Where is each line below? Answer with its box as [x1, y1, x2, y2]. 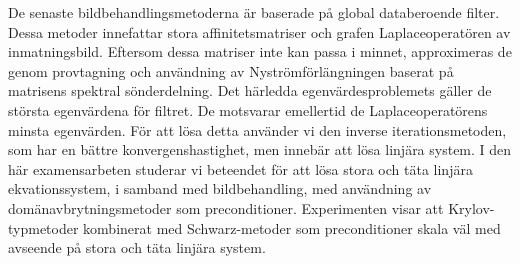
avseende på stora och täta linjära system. [8, 237, 266, 258]
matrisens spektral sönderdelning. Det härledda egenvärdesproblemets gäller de [8, 80, 492, 101]
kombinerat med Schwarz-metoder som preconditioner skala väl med [83, 217, 501, 238]
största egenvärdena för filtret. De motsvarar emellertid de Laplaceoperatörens [8, 99, 488, 120]
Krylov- [448, 197, 495, 218]
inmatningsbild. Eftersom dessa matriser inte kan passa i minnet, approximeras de [8, 41, 512, 62]
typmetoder [8, 217, 79, 238]
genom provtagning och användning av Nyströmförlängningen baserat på [8, 60, 454, 81]
